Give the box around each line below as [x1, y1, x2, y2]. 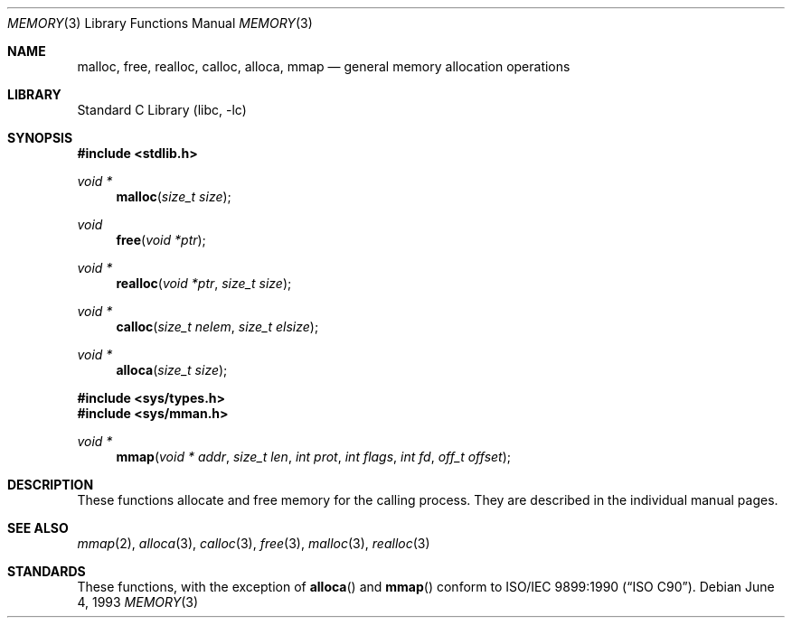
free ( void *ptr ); [116, 232, 206, 247]
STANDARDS [7, 564, 86, 579]
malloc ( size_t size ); [116, 189, 231, 204]
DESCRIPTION [7, 477, 94, 492]
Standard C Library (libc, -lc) [77, 102, 247, 117]
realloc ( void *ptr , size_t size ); [116, 275, 292, 291]
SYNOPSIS [7, 130, 73, 145]
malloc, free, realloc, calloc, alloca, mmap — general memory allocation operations [77, 59, 570, 74]
